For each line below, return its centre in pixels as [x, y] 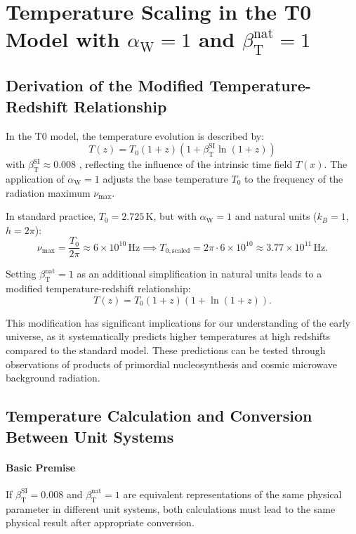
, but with [175, 216]
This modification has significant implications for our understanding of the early [178, 322]
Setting [21, 274]
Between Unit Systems [90, 436]
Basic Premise [41, 467]
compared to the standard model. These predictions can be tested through [166, 350]
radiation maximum [48, 192]
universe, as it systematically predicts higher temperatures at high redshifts [168, 336]
